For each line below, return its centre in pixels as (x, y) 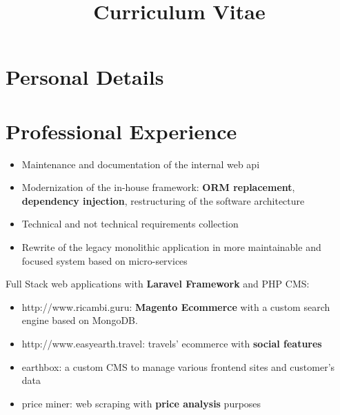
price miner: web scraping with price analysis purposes (141, 403)
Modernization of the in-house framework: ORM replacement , (158, 187)
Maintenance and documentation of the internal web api (141, 164)
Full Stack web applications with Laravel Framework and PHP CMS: (158, 284)
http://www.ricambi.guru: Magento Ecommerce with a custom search (176, 306)
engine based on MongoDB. (80, 320)
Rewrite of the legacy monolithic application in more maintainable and (171, 247)
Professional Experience (121, 131)
